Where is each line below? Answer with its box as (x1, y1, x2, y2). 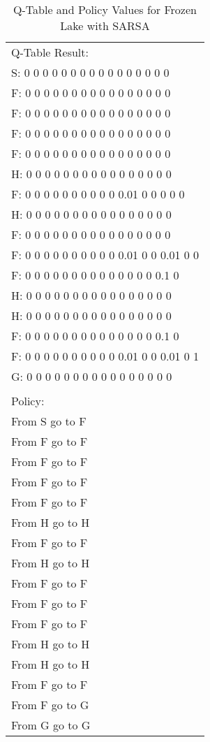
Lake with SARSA (60, 17, 150, 34)
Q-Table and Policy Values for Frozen (13, 1, 197, 17)
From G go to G (11, 717, 91, 733)
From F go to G (11, 697, 89, 713)
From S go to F (11, 413, 87, 429)
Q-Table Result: (11, 44, 89, 60)
